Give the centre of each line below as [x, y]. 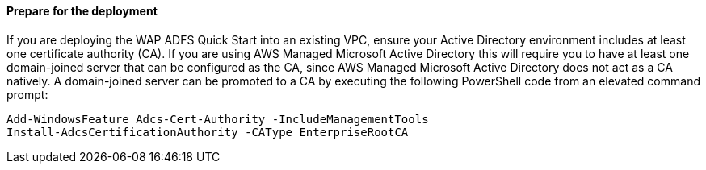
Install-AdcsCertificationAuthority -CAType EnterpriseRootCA [208, 132]
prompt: [27, 94]
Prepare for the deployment [82, 11]
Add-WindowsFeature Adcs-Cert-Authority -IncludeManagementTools [218, 119]
